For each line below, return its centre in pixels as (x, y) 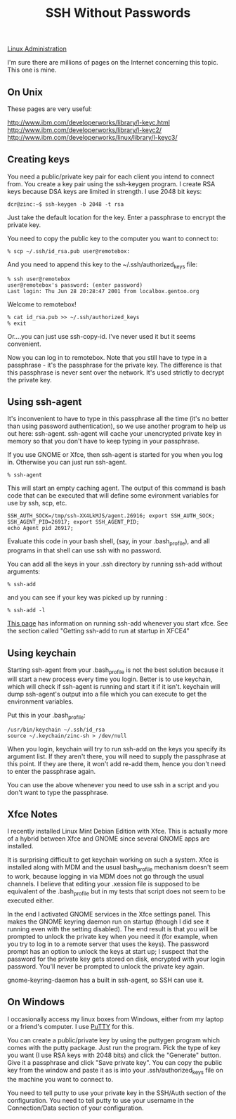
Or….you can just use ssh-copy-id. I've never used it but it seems (101, 336)
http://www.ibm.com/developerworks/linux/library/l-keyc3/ (92, 137)
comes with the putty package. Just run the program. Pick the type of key (114, 1047)
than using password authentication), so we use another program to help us (117, 426)
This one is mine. (32, 70)
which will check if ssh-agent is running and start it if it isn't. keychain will (114, 686)
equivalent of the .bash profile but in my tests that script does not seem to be (117, 892)
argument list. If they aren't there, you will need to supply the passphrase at (117, 756)
